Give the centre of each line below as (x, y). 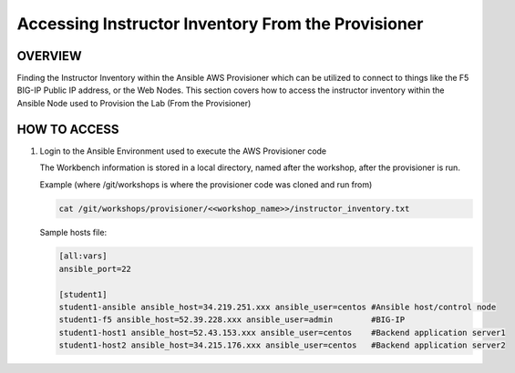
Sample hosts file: (73, 232)
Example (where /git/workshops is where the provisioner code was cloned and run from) (206, 184)
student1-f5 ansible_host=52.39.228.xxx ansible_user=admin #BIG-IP (232, 320)
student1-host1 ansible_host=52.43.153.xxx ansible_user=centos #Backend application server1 (282, 333)
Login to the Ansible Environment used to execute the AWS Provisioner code (183, 151)
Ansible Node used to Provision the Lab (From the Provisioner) (134, 103)
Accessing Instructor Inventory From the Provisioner (220, 24)
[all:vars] (83, 256)
